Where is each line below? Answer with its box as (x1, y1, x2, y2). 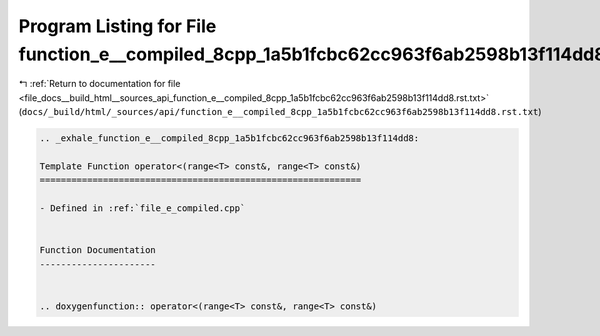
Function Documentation (39, 245, 157, 256)
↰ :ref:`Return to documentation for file (18, 78, 181, 90)
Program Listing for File (18, 15, 217, 37)
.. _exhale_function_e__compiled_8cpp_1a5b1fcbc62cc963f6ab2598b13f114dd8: (39, 133, 420, 144)
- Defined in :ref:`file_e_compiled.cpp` (39, 203, 246, 214)
